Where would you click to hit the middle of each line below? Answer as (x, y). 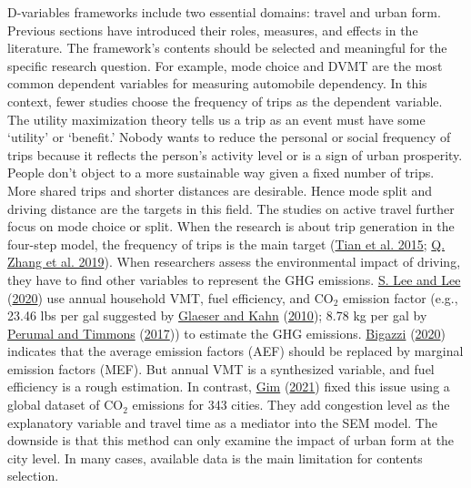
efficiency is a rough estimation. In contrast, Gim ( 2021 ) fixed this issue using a (229, 386)
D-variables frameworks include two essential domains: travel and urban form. (224, 12)
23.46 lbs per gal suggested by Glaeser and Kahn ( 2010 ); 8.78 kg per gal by (217, 315)
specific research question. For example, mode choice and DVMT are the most (225, 65)
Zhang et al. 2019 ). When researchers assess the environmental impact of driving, (234, 262)
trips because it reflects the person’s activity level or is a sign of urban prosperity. (235, 154)
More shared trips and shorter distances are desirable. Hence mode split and (220, 190)
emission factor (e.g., (401, 297)
